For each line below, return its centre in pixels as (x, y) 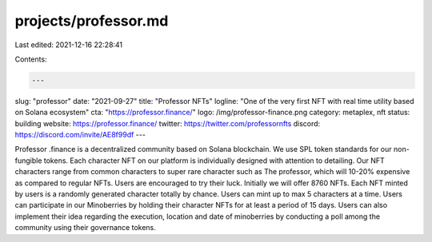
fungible (28, 161)
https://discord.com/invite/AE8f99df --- (80, 135)
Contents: (31, 59)
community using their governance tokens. (85, 228)
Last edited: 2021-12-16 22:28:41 (69, 45)
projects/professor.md (92, 21)
